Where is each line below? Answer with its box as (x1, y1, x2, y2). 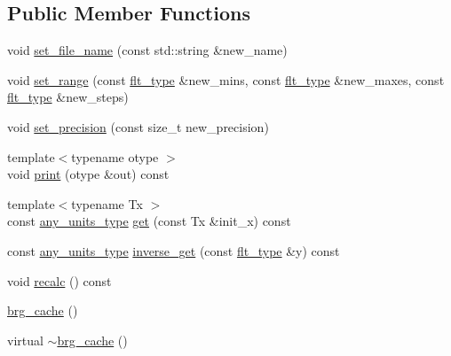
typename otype (71, 147, 159, 166)
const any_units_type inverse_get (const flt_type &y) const (7, 241, 340, 259)
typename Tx (71, 194, 143, 213)
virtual (7, 330, 44, 349)
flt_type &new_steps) (7, 88, 129, 106)
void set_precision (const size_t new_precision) (7, 117, 269, 135)
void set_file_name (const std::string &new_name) (7, 41, 288, 59)
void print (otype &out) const (7, 165, 170, 183)
